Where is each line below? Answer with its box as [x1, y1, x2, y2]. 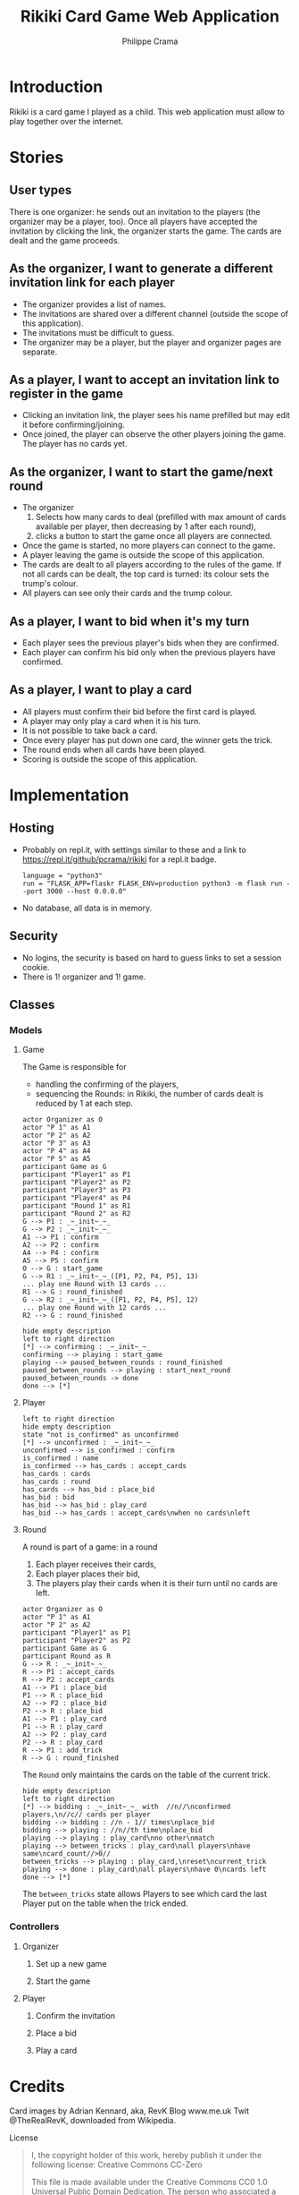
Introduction [9, 76, 104, 97]
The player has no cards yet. [21, 439, 128, 449]
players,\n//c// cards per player [21, 1810, 151, 1819]
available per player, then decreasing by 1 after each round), [35, 521, 257, 532]
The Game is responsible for [21, 1062, 127, 1072]
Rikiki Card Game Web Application [21, 6, 279, 27]
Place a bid [35, 2028, 78, 2038]
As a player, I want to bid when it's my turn [9, 613, 250, 628]
